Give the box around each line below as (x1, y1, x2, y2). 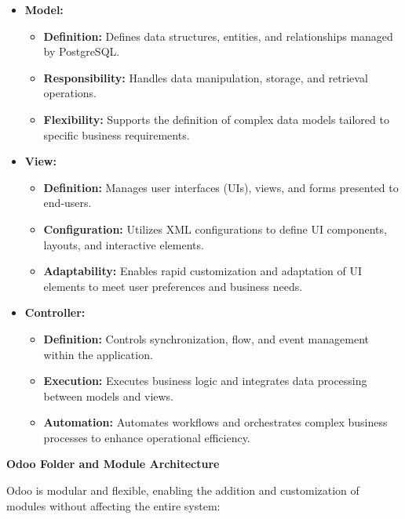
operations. (43, 85, 97, 101)
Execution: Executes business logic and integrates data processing (43, 372, 367, 389)
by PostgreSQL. (43, 43, 120, 60)
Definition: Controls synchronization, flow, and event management (43, 330, 369, 347)
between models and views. (43, 387, 174, 404)
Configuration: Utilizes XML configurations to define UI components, (43, 220, 387, 237)
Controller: (24, 304, 86, 321)
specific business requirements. (43, 126, 190, 143)
